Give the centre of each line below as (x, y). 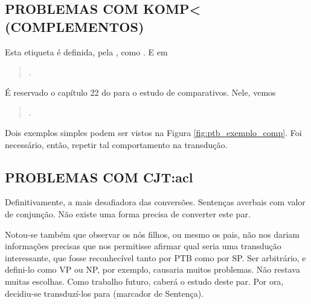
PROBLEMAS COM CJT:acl (99, 177)
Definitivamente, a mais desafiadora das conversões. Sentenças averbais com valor (155, 202)
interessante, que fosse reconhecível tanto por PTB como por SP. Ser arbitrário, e (155, 257)
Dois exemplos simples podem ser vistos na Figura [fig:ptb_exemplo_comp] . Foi (153, 132)
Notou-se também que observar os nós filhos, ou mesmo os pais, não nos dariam (152, 234)
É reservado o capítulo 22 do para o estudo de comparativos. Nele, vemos (140, 92)
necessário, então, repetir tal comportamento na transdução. (116, 144)
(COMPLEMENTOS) (75, 26)
